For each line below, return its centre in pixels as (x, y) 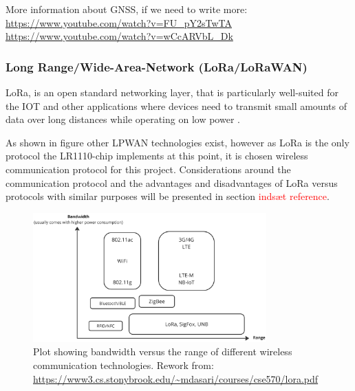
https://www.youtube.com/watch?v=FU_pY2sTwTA (119, 22)
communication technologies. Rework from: (123, 365)
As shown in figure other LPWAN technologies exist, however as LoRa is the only (177, 142)
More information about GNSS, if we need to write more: (127, 9)
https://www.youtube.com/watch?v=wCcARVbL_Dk (119, 36)
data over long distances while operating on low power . (123, 119)
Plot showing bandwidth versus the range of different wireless (163, 351)
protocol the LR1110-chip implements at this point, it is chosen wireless (157, 156)
